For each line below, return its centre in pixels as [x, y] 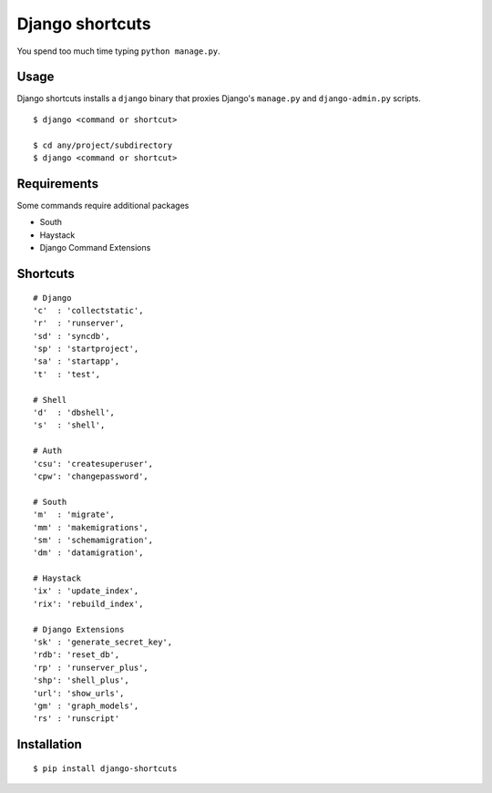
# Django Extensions [79, 629]
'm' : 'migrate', [74, 515]
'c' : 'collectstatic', [88, 310]
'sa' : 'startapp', [77, 361]
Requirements [58, 184]
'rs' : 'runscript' [77, 719]
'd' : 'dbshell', [74, 413]
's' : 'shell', [69, 425]
